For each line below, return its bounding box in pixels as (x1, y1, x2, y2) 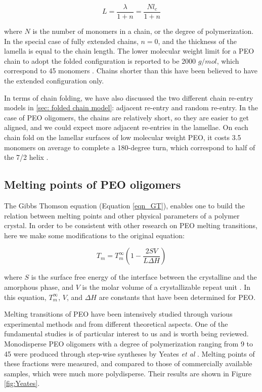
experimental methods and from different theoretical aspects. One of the (4, 318, 228, 329)
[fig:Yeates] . (4, 378, 40, 388)
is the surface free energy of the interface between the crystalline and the (31, 272, 257, 282)
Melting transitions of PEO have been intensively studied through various (4, 309, 233, 319)
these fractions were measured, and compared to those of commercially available (4, 358, 252, 369)
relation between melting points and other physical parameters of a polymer (4, 210, 240, 221)
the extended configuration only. (4, 75, 104, 86)
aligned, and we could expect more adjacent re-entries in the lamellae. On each (4, 122, 248, 133)
